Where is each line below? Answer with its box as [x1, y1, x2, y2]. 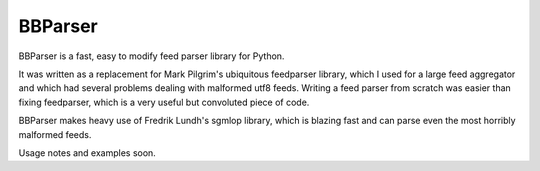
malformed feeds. [18, 128, 92, 140]
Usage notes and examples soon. [18, 146, 157, 159]
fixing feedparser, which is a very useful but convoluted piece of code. [18, 96, 310, 108]
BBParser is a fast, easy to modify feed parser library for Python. [18, 50, 285, 62]
